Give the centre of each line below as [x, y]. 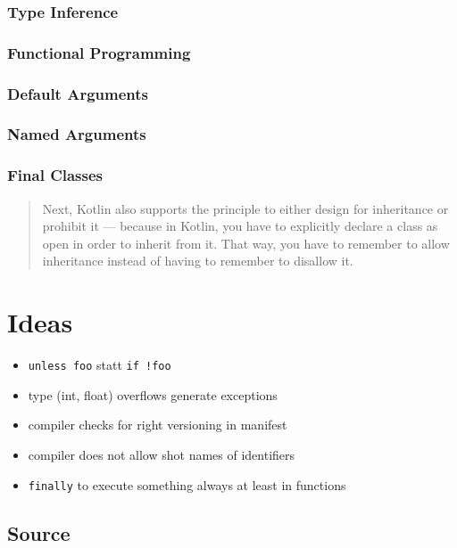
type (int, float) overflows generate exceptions [153, 394]
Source [39, 532]
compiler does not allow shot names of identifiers [162, 454]
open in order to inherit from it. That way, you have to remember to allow [246, 243]
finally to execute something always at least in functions [187, 484]
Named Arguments [77, 134]
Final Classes [55, 175]
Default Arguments [78, 93]
